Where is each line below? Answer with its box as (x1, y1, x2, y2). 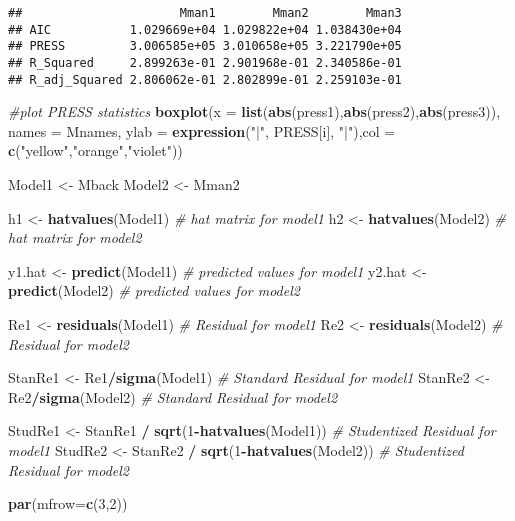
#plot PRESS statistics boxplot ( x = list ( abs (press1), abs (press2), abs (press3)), (8, 101, 501, 122)
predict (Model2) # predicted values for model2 (8, 280, 300, 301)
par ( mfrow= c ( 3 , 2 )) (8, 493, 128, 514)
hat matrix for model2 (8, 227, 142, 248)
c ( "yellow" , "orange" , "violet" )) (8, 140, 183, 161)
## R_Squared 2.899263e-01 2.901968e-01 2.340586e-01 (8, 55, 402, 70)
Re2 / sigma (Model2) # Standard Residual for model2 (8, 386, 338, 407)
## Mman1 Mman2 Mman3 (8, 6, 402, 20)
